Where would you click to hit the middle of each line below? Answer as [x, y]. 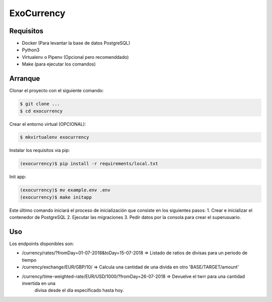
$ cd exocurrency [41, 111]
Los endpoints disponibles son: [42, 244]
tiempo [29, 260]
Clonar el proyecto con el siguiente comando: [56, 91]
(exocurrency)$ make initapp [56, 197]
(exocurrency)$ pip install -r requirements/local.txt [89, 164]
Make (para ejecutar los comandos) [59, 64]
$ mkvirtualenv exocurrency [54, 137]
